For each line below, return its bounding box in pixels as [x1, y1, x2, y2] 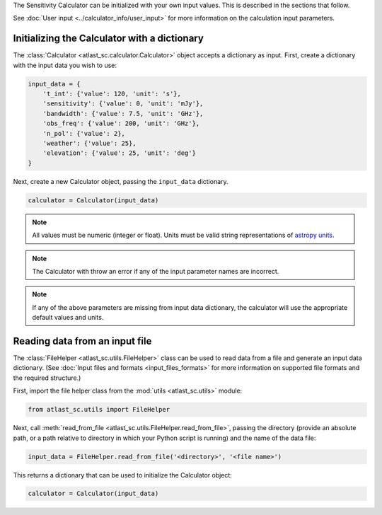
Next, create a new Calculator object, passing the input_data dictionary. [13, 177, 229, 185]
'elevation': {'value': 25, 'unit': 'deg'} [42, 149, 196, 157]
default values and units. [32, 313, 104, 322]
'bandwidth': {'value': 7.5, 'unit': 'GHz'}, [42, 110, 204, 117]
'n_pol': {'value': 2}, [42, 129, 125, 137]
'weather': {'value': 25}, [42, 139, 137, 148]
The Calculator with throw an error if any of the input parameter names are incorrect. [32, 267, 279, 275]
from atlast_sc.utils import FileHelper [28, 405, 170, 414]
